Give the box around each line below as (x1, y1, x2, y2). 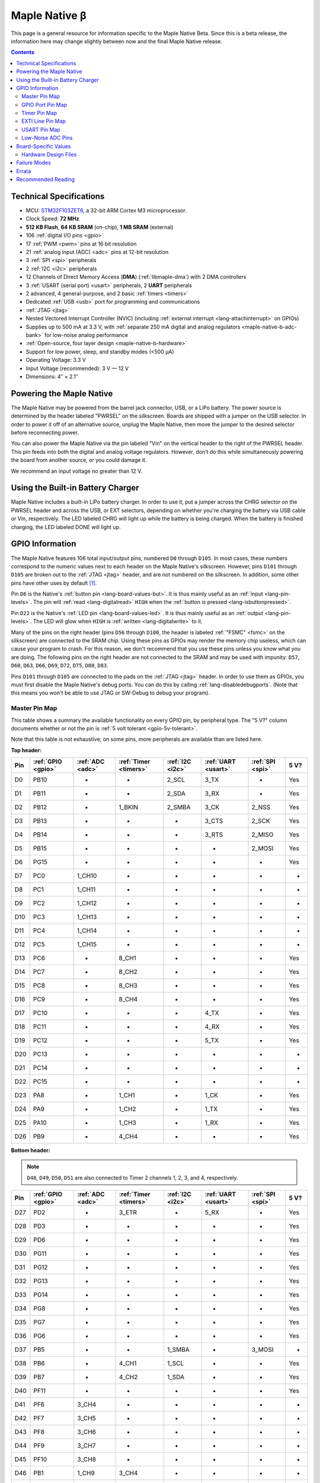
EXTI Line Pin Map (21, 117, 66, 125)
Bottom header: (11, 1147, 50, 1154)
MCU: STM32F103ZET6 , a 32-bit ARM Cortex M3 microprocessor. (25, 207, 187, 214)
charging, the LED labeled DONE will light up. (11, 523, 121, 530)
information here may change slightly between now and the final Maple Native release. (11, 37, 222, 44)
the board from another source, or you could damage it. (11, 457, 147, 464)
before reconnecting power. (11, 429, 79, 436)
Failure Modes (16, 159, 52, 166)
